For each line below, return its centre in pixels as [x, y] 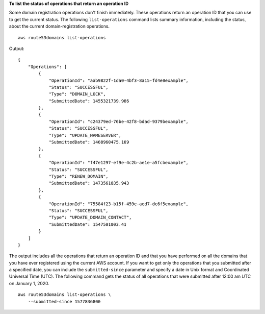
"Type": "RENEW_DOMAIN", [79, 176]
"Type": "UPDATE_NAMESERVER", [85, 135]
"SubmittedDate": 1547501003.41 [88, 224]
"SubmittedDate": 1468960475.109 [89, 142]
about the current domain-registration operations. [59, 26]
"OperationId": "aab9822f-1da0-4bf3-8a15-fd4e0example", [119, 80]
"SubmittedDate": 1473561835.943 [89, 183]
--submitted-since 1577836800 [64, 302]
